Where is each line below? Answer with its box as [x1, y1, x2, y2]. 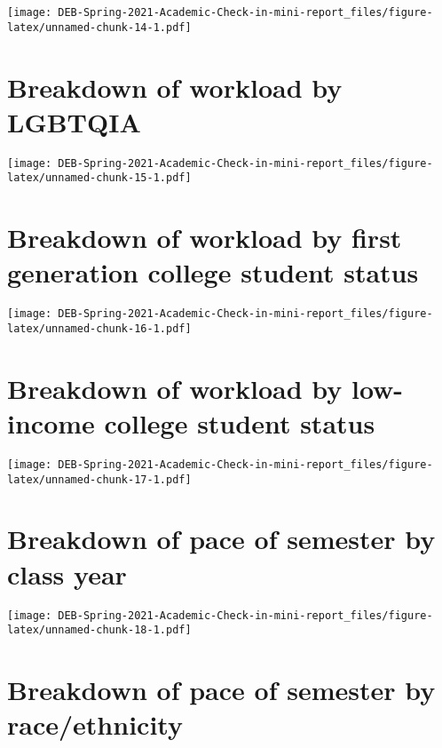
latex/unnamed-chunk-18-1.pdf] [7, 624, 192, 637]
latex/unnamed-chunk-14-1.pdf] [7, 20, 192, 34]
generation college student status [7, 254, 419, 290]
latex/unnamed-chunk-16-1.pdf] [7, 322, 192, 335]
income [7, 404, 95, 441]
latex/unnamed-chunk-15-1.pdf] [7, 171, 192, 185]
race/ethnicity [7, 706, 183, 743]
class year [7, 555, 127, 592]
